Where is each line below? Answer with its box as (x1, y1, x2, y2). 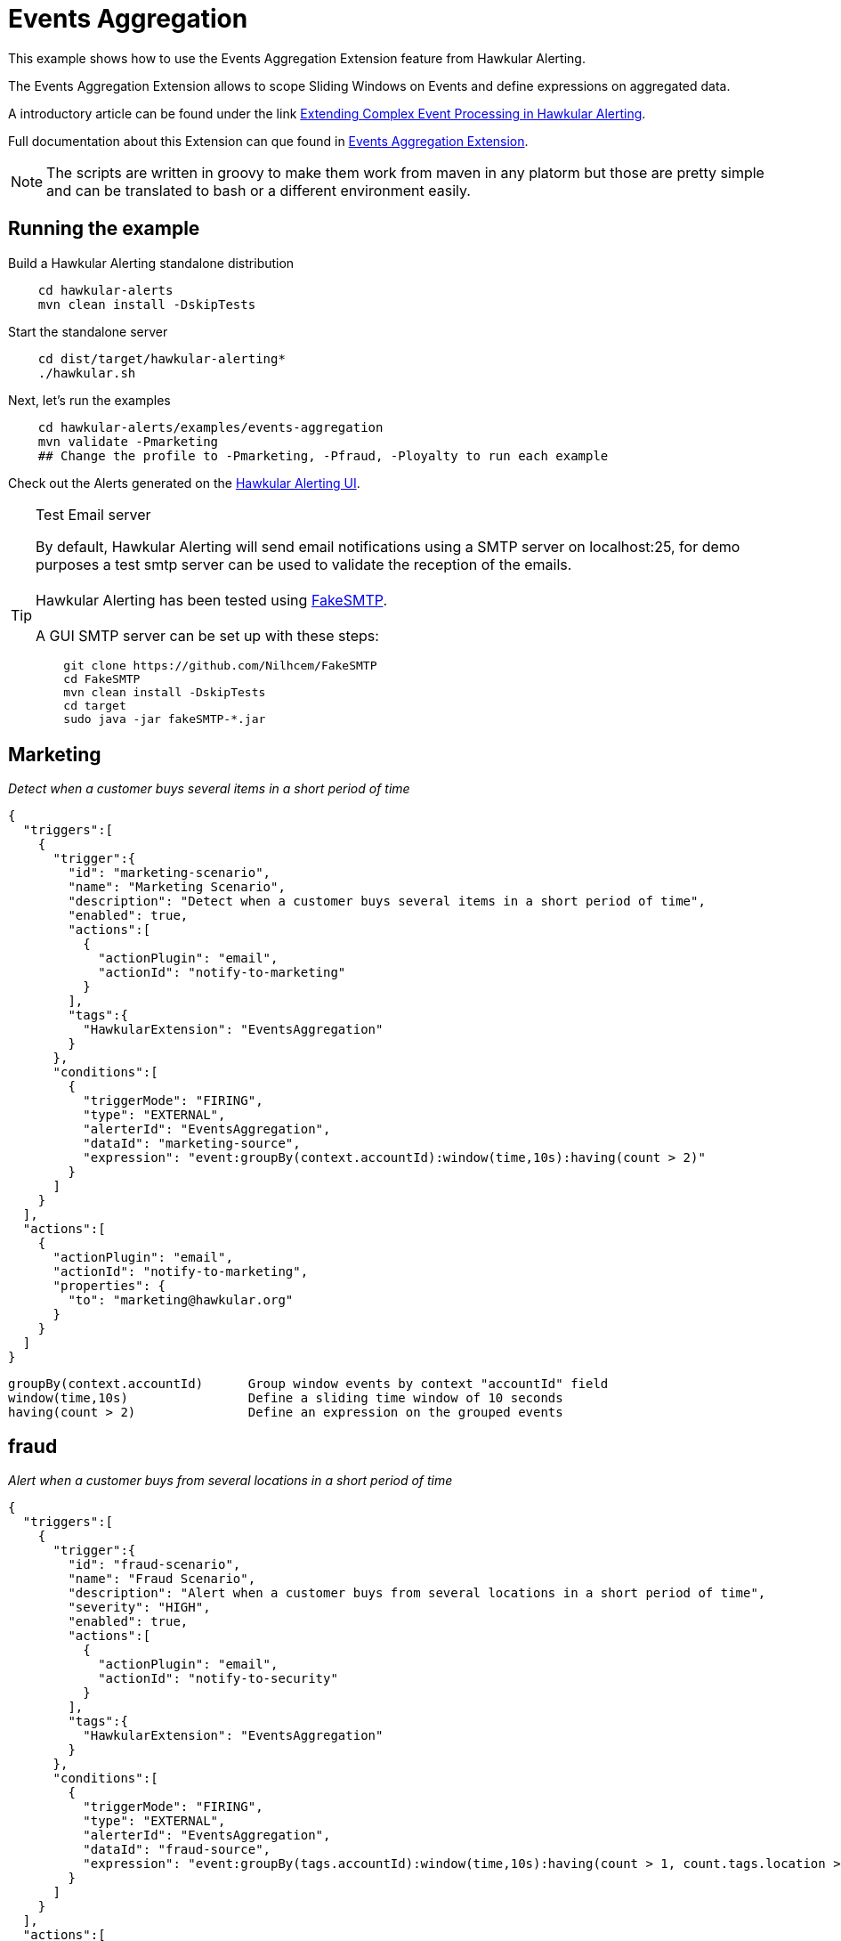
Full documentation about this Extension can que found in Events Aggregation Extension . (8, 133, 529, 149)
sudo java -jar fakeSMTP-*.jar (63, 711, 266, 726)
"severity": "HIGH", (68, 1600, 211, 1615)
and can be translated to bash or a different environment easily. (46, 181, 471, 199)
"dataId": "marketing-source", (83, 1136, 301, 1151)
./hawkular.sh (37, 365, 136, 380)
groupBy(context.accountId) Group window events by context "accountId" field (8, 1377, 609, 1392)
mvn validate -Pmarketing (37, 434, 219, 449)
